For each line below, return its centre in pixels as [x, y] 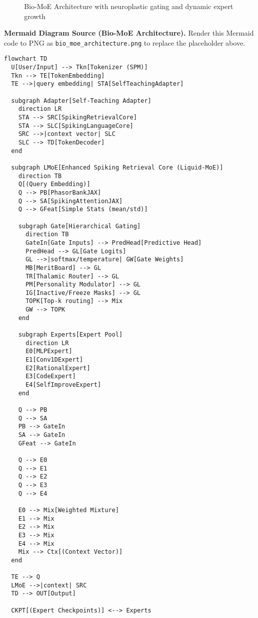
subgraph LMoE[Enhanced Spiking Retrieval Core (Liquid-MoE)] [117, 167]
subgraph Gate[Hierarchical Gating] [80, 226]
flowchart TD [26, 59]
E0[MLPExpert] [49, 351]
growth [35, 16]
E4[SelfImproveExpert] [63, 385]
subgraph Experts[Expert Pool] [71, 335]
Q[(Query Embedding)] [54, 184]
